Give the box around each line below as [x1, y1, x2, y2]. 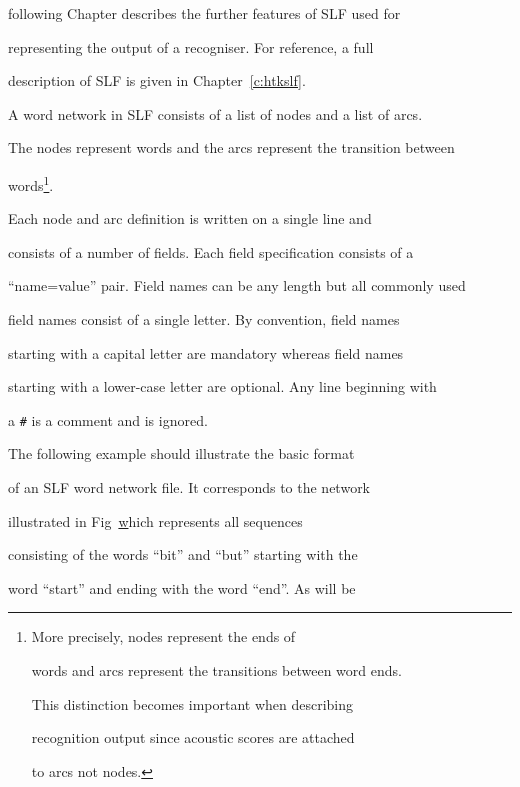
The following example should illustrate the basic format [8, 443, 355, 464]
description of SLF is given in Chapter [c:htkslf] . [8, 70, 306, 91]
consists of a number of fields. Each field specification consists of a [8, 241, 414, 262]
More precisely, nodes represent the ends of [31, 626, 296, 647]
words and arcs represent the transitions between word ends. [31, 660, 402, 680]
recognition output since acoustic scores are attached [31, 727, 355, 748]
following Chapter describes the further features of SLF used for [8, 3, 401, 23]
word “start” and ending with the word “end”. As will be [8, 577, 356, 598]
